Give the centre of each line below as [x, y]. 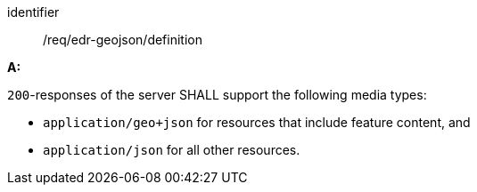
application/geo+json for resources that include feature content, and [257, 122]
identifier [33, 12]
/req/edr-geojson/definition [123, 40]
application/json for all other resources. [172, 150]
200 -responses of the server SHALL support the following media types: [217, 95]
